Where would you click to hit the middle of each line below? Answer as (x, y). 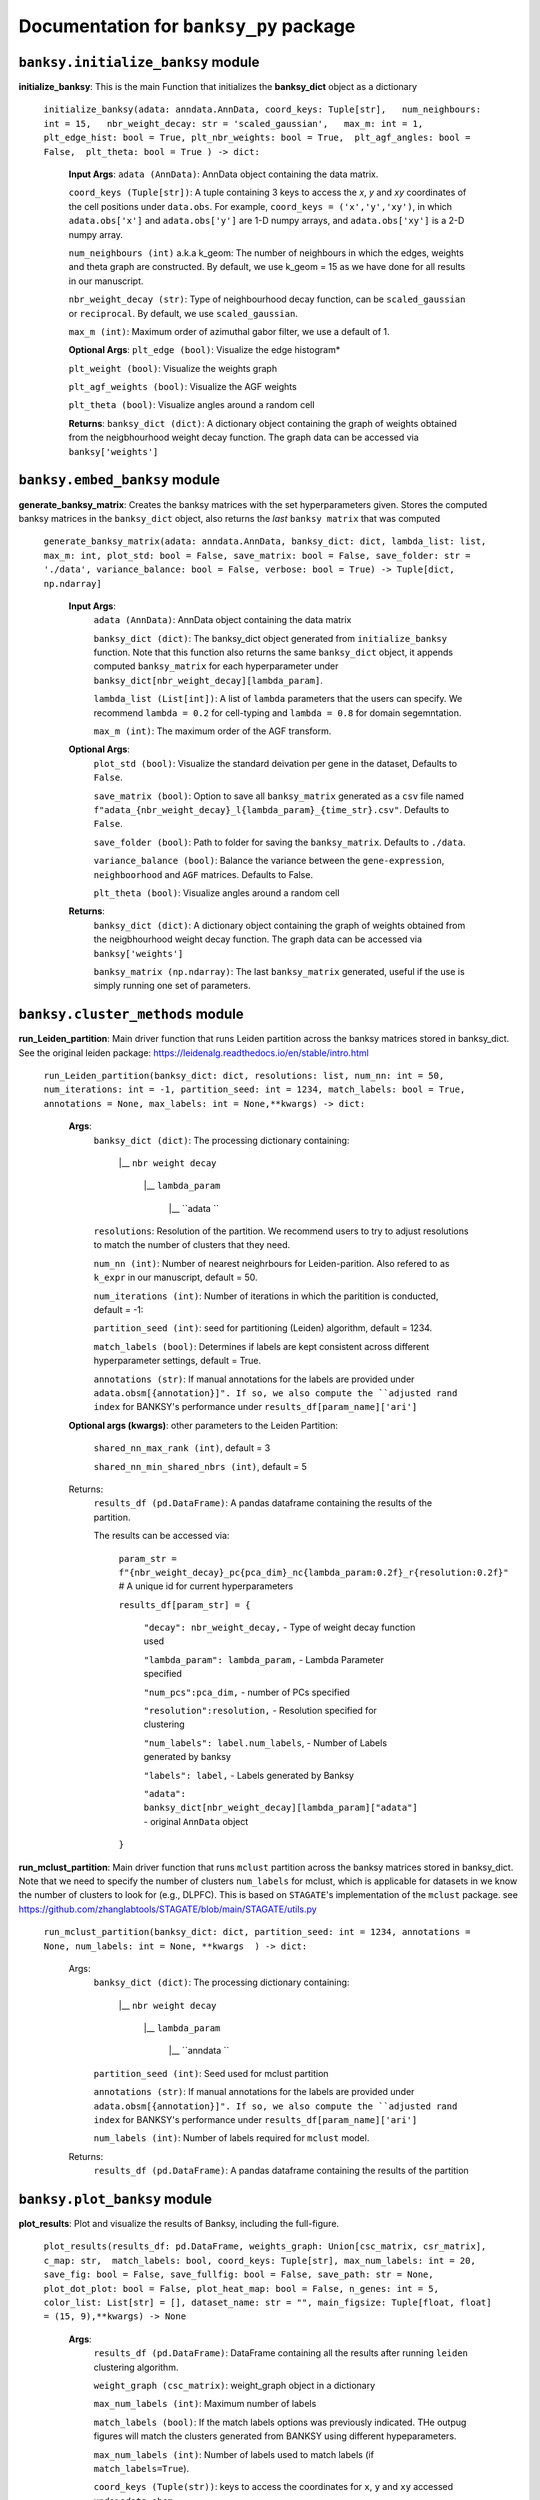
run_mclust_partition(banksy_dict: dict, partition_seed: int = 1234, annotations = (257, 1932)
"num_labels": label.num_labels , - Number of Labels (265, 1742)
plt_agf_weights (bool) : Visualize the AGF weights (182, 387)
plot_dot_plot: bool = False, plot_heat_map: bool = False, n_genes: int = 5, (241, 2288)
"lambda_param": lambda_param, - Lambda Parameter (263, 1659)
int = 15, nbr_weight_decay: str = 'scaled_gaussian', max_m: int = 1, (233, 123)
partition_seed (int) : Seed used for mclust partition (211, 2073)
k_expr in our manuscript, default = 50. (175, 1277)
